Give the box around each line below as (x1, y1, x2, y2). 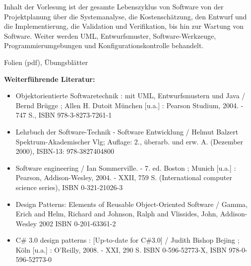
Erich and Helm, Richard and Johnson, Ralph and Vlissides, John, (15, 208, 218, 219)
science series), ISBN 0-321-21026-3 (15, 182, 123, 192)
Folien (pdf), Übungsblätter (4, 57, 88, 67)
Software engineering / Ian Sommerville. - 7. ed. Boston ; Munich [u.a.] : (15, 162, 236, 173)
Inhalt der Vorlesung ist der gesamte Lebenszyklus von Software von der (4, 1, 224, 11)
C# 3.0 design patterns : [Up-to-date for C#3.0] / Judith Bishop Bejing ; (15, 235, 240, 245)
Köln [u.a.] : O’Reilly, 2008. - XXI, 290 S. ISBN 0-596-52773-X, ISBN (15, 244, 227, 255)
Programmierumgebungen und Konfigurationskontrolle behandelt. (4, 40, 204, 51)
